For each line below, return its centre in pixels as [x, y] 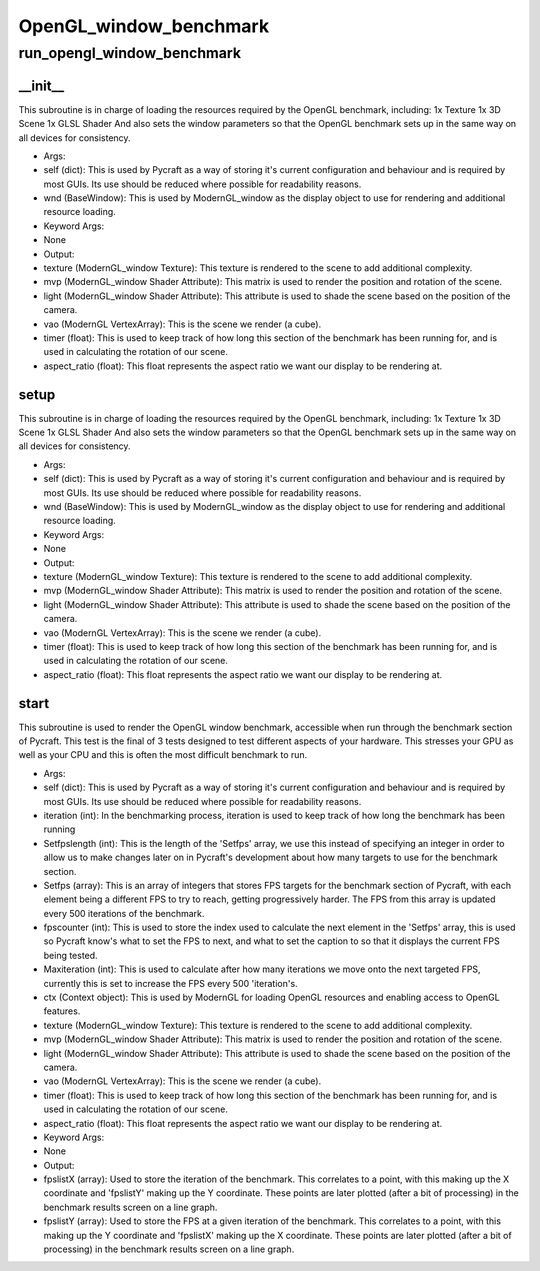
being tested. [71, 955]
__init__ [41, 85]
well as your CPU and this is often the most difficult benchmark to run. [163, 755]
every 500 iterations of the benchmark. [124, 913]
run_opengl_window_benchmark [130, 53]
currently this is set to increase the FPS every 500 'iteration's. [171, 983]
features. [62, 1011]
